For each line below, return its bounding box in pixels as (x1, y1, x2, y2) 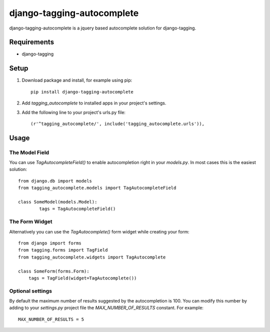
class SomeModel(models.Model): (18, 199, 97, 205)
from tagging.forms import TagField (18, 247, 108, 253)
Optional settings (9, 287, 52, 294)
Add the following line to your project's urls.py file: (21, 109, 126, 115)
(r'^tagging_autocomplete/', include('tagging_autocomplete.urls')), (30, 120, 205, 126)
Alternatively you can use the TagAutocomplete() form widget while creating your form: (9, 228, 189, 234)
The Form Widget (9, 218, 52, 225)
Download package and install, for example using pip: (21, 77, 132, 83)
